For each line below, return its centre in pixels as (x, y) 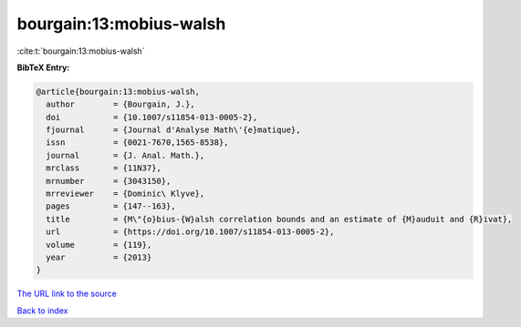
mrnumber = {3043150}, (109, 181)
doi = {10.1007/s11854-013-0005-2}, (152, 117)
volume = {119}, (99, 245)
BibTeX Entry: (43, 67)
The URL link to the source (67, 294)
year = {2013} (99, 257)
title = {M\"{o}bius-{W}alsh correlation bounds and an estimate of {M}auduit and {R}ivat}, (279, 219)
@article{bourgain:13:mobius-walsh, (118, 92)
